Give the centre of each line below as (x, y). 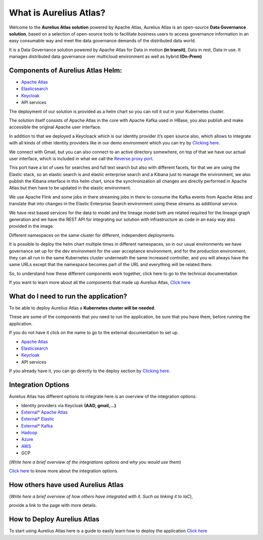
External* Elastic (38, 419)
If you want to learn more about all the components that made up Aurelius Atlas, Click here (100, 283)
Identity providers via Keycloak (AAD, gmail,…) (69, 405)
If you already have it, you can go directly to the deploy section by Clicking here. (90, 371)
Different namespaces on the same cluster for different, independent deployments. (92, 235)
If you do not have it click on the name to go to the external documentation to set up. (94, 333)
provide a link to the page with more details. (53, 505)
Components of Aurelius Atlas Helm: (66, 70)
